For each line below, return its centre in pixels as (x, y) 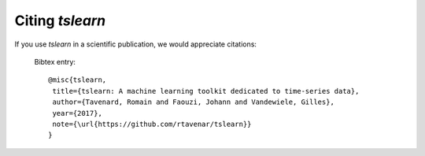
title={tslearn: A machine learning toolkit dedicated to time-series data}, (206, 91)
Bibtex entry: (55, 61)
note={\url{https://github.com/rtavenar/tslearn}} (152, 124)
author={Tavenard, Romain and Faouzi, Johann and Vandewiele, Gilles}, (193, 102)
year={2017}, (77, 113)
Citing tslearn (60, 20)
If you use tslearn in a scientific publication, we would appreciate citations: (136, 44)
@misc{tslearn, (78, 80)
